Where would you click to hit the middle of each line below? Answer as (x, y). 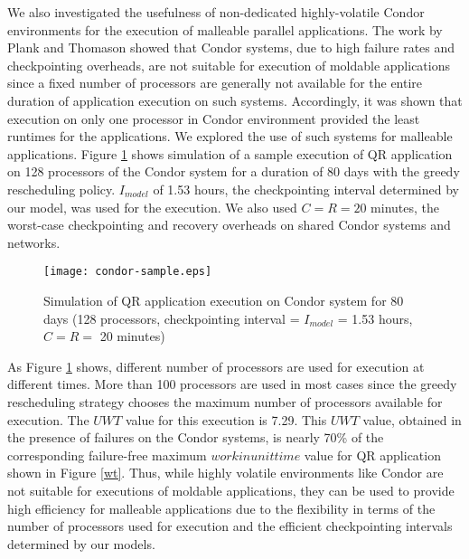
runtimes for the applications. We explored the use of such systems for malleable (230, 136)
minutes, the (405, 207)
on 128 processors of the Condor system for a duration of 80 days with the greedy (234, 171)
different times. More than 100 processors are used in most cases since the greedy (232, 384)
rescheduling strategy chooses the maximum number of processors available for (225, 401)
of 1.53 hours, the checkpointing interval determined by (306, 189)
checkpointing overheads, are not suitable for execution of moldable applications (229, 65)
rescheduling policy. (61, 189)
